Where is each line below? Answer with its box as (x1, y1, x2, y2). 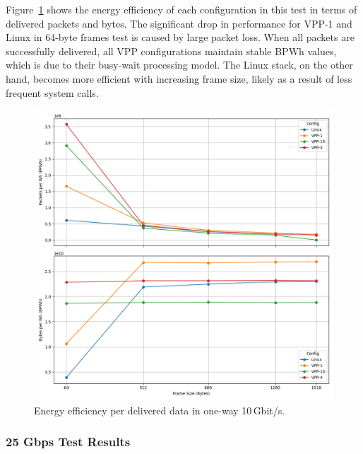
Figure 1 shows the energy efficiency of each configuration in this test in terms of (6, 2, 357, 16)
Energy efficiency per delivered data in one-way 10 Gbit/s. (34, 402, 285, 417)
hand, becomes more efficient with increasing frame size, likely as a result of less (6, 71, 352, 86)
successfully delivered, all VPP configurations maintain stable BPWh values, (6, 43, 337, 58)
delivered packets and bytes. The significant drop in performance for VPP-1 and (6, 16, 352, 30)
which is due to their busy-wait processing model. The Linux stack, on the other (6, 57, 353, 72)
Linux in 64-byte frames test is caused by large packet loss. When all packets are (6, 30, 355, 45)
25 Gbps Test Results (6, 433, 131, 450)
